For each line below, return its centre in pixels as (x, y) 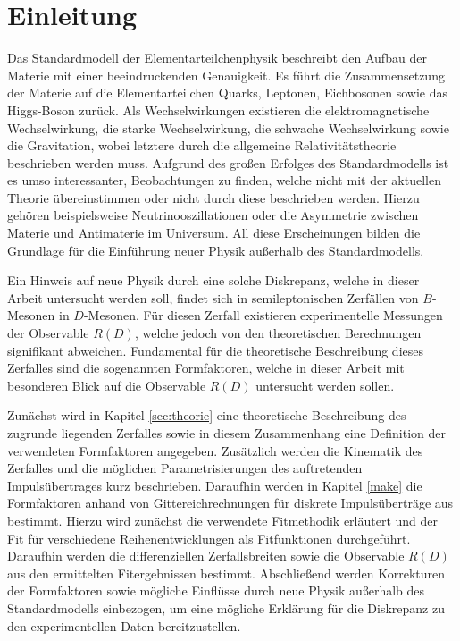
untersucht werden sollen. (325, 385)
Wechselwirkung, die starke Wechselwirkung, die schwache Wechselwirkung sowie (228, 127)
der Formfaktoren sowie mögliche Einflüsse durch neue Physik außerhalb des (216, 590)
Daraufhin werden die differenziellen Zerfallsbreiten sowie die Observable (206, 556)
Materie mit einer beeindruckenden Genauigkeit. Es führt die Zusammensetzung (226, 75)
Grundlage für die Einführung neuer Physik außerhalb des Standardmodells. (216, 250)
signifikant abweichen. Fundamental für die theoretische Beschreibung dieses (216, 350)
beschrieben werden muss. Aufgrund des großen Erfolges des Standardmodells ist (228, 162)
